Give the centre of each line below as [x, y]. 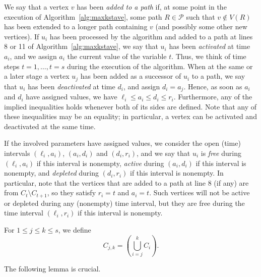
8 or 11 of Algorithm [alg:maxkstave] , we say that [81, 46]
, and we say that [164, 153]
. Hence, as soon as [213, 86]
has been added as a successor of [131, 76]
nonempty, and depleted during [52, 173]
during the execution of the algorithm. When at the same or [160, 66]
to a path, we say [218, 76]
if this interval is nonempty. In [177, 173]
